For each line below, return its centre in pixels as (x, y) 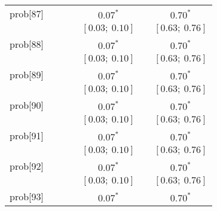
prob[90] (27, 105)
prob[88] (27, 44)
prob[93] (27, 196)
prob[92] (27, 166)
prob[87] (27, 13)
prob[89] (27, 74)
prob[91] (27, 135)
